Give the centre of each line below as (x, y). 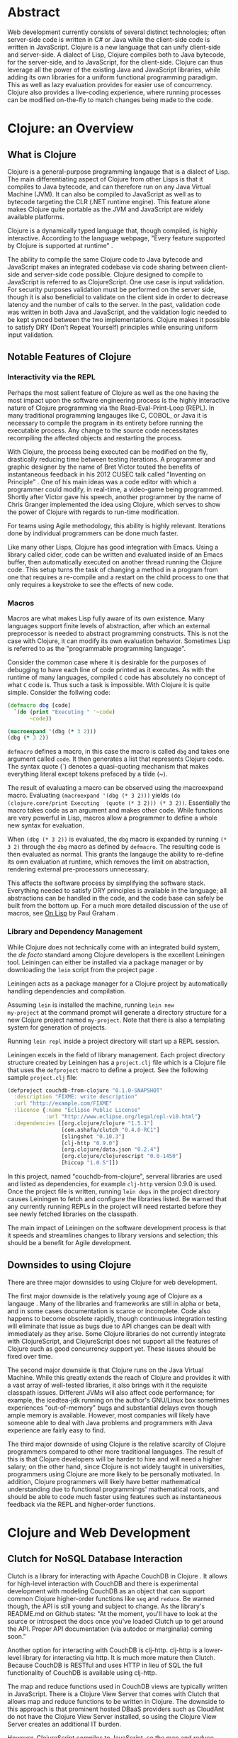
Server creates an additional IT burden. (64, 1724)
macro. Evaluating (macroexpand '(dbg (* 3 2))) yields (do (94, 796)
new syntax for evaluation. (46, 825)
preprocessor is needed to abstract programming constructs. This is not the (118, 633)
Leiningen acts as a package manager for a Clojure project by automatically (118, 984)
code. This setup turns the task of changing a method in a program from (113, 569)
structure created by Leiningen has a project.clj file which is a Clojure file (117, 1062)
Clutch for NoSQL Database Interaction (95, 1559)
